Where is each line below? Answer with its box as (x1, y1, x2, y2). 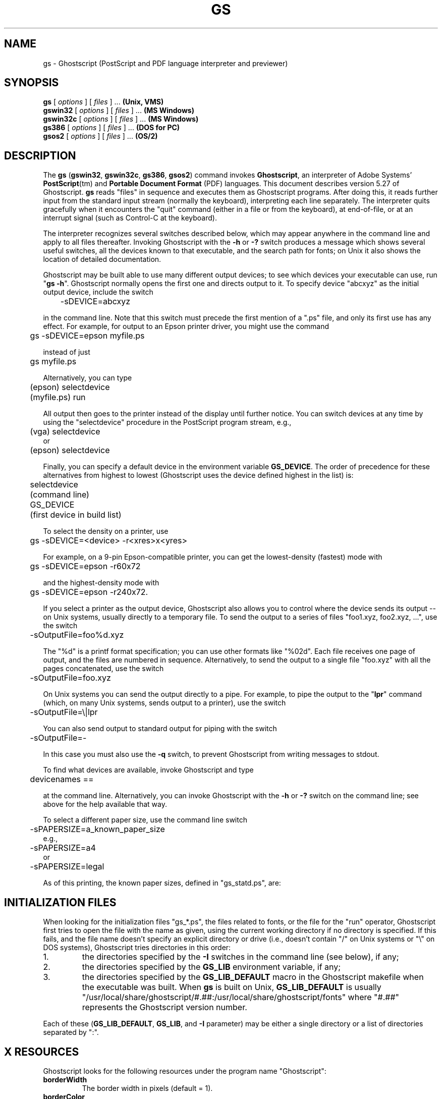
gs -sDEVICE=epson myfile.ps (30, 331, 145, 341)
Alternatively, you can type (43, 373, 132, 382)
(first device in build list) (30, 510, 122, 520)
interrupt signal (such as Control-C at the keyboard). (43, 213, 217, 223)
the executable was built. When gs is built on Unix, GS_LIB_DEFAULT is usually (82, 982, 381, 993)
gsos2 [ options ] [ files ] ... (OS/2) (43, 132, 158, 141)
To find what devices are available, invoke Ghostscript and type (43, 765, 254, 775)
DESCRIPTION (4, 149, 76, 162)
